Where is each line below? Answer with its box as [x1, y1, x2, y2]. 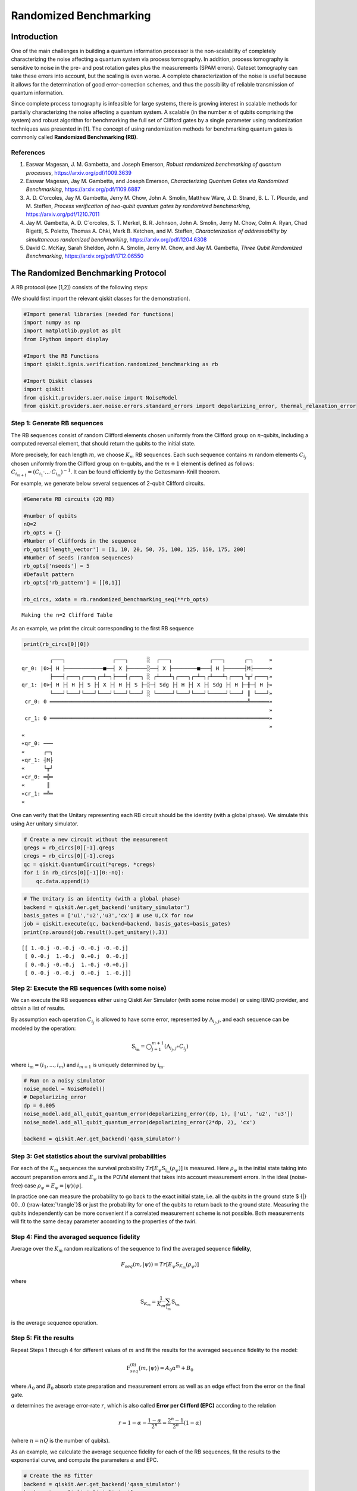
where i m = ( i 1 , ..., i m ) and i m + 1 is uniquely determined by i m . [11, 1061, 165, 1070]
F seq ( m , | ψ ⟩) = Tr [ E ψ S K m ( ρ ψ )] [121, 1261, 199, 1270]
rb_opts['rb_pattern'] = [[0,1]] [23, 579, 121, 586]
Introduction [11, 32, 58, 42]
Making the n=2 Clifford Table [21, 611, 113, 618]
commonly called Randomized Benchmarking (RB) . [11, 133, 138, 140]
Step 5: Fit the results [11, 1334, 74, 1342]
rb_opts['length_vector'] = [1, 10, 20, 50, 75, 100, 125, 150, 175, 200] [23, 546, 247, 553]
